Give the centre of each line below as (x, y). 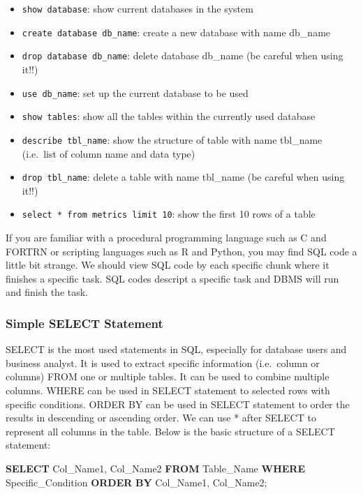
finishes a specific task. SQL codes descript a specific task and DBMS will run (172, 278)
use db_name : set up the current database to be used (135, 92)
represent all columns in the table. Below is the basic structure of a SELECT (170, 431)
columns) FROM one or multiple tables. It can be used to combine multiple (168, 376)
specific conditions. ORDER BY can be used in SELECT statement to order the (178, 404)
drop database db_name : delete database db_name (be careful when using (183, 55)
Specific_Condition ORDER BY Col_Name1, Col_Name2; (136, 482)
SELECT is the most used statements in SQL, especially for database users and (176, 349)
